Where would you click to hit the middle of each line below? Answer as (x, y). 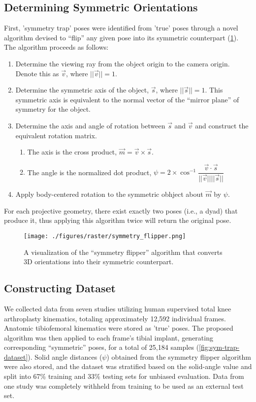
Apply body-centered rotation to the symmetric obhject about (109, 194)
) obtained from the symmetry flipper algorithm (179, 356)
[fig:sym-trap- (219, 347)
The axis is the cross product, (72, 152)
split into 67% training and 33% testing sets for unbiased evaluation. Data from (124, 376)
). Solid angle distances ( (65, 356)
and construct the (222, 125)
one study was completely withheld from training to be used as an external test (124, 386)
